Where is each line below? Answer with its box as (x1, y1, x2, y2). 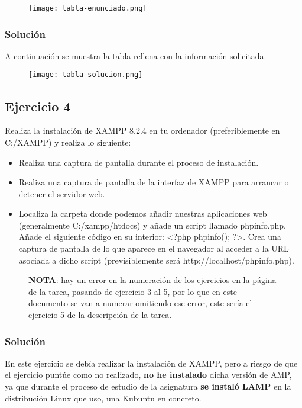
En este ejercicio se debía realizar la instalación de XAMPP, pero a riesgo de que (5, 356, 298, 369)
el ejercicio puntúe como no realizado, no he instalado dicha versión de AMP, (5, 368, 292, 381)
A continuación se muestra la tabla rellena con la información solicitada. (5, 49, 267, 62)
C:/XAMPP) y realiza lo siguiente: (5, 136, 131, 148)
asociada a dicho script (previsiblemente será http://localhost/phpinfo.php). (18, 253, 294, 266)
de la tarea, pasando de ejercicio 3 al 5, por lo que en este (28, 285, 237, 297)
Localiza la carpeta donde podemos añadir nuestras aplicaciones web (18, 207, 267, 220)
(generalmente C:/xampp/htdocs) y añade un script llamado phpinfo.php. (18, 219, 286, 231)
